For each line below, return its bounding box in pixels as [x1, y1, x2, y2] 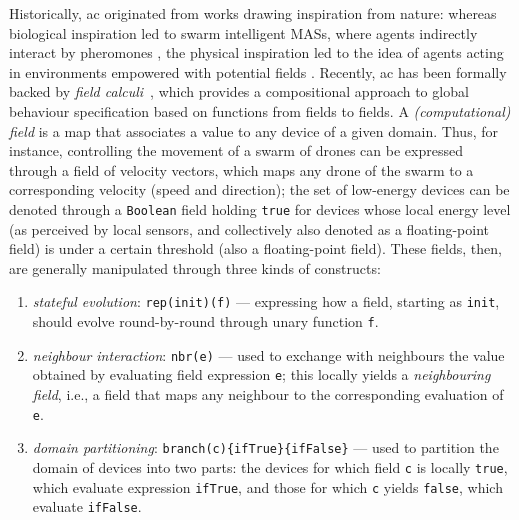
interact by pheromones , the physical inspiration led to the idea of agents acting [9, 42, 504, 63]
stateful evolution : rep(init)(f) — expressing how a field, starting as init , [32, 291, 500, 312]
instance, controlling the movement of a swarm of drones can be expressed [9, 140, 463, 161]
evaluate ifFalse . [32, 496, 142, 517]
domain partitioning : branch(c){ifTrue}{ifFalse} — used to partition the [32, 437, 499, 458]
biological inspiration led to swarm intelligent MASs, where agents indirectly [9, 22, 478, 43]
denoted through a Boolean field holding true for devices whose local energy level [9, 198, 511, 219]
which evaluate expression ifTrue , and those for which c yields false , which [32, 476, 503, 497]
